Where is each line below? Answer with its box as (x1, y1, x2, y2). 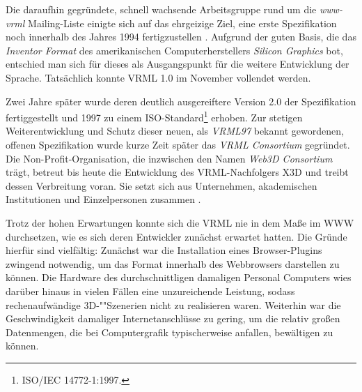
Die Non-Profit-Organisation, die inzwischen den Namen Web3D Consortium (6, 151, 333, 165)
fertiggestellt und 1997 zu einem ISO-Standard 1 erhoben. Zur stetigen (6, 108, 303, 124)
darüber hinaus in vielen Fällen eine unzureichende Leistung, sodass (6, 283, 295, 298)
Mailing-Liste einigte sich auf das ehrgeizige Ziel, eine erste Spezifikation (28, 15, 337, 30)
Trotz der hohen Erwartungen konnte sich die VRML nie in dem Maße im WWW (6, 215, 354, 229)
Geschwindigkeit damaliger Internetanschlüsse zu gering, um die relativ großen (6, 311, 340, 326)
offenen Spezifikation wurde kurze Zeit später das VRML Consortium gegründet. (6, 137, 350, 151)
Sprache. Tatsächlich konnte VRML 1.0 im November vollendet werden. (6, 70, 311, 84)
